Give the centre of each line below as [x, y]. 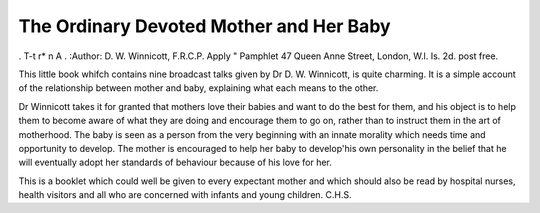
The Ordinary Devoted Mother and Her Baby [204, 26]
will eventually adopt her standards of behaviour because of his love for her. [175, 162]
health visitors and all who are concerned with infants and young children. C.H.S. [185, 195]
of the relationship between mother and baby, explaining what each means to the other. [198, 88]
